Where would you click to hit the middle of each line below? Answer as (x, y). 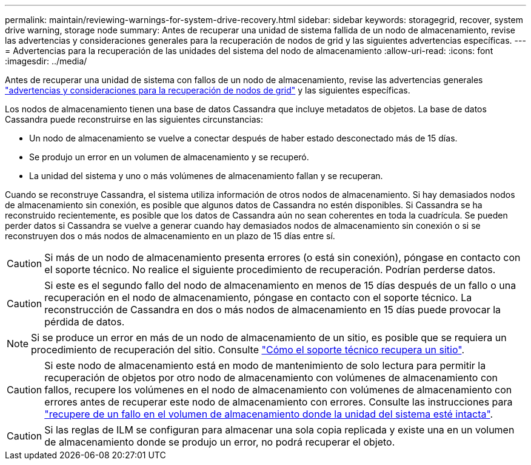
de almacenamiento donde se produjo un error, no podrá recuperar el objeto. (220, 442)
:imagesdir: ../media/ (46, 61)
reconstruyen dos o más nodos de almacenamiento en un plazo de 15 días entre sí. (170, 236)
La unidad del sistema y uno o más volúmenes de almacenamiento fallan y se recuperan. (206, 176)
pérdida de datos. (85, 322)
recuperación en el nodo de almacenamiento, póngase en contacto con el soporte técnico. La (258, 297)
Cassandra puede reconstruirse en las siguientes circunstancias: (134, 119)
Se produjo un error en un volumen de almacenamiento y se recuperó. (169, 157)
